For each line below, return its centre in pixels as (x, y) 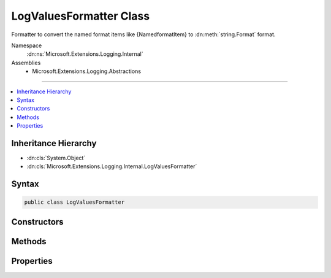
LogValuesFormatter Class (81, 16)
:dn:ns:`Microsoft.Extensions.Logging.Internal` (85, 54)
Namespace (27, 45)
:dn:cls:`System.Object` (56, 158)
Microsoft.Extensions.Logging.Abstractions (86, 71)
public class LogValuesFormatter (74, 202)
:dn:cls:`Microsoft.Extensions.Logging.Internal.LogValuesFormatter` (112, 166)
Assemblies (26, 63)
